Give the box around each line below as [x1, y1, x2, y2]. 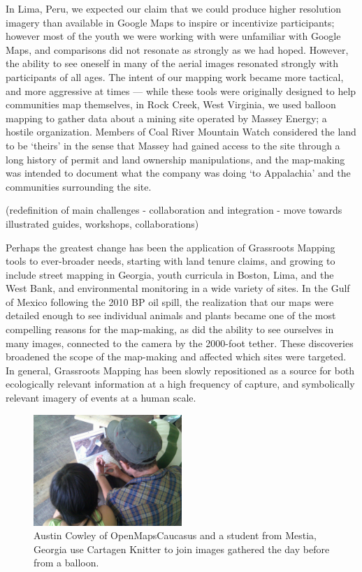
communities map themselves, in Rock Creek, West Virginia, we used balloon [6, 97, 336, 112]
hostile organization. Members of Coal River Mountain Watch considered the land [6, 124, 356, 139]
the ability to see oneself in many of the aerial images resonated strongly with [6, 56, 339, 71]
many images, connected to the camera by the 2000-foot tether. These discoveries [6, 335, 354, 350]
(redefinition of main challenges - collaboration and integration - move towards [6, 203, 342, 217]
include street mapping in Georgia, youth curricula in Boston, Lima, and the [6, 267, 334, 281]
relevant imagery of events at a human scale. [6, 390, 196, 405]
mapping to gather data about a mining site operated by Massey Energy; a [6, 110, 327, 125]
